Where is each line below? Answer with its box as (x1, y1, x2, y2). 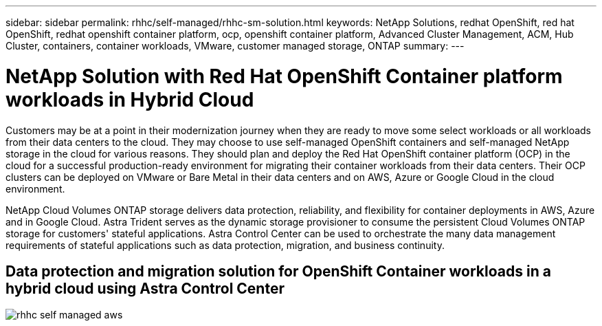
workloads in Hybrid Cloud (5, 87, 254, 111)
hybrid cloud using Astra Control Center (5, 279, 285, 297)
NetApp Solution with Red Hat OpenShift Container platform (5, 64, 563, 88)
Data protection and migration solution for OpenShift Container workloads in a (5, 262, 551, 280)
